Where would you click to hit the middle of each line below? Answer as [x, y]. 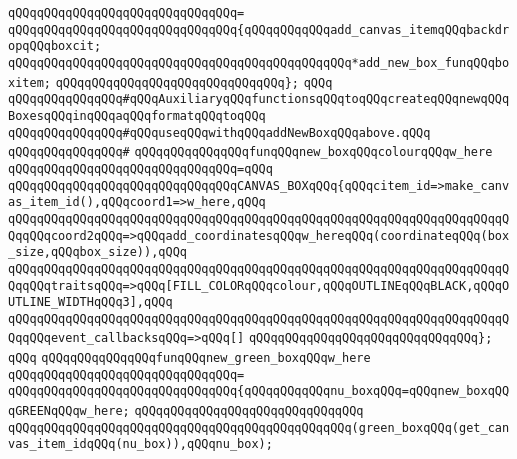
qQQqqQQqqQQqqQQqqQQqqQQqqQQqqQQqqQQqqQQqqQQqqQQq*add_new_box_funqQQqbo [259, 62]
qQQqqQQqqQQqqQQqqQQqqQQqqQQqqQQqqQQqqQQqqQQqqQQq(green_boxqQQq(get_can [259, 427]
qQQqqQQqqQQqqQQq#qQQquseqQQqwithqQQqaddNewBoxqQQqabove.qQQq [219, 132]
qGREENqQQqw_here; [69, 411]
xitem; [29, 82]
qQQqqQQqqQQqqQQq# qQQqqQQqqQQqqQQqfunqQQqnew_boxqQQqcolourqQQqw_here [250, 152]
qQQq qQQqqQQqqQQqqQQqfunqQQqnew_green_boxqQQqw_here [189, 358]
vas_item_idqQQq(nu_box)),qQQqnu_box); [140, 444]
